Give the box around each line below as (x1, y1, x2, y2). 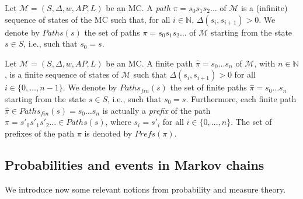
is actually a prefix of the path (102, 104, 211, 116)
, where (105, 116, 131, 128)
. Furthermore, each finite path (186, 92, 297, 104)
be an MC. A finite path (106, 57, 193, 69)
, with (254, 57, 276, 69)
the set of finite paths (170, 81, 247, 93)
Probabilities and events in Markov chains (5, 155, 264, 173)
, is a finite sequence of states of (5, 68, 119, 81)
